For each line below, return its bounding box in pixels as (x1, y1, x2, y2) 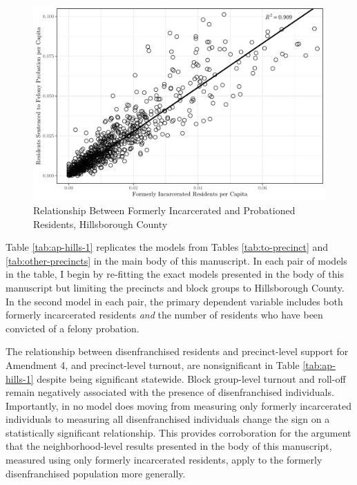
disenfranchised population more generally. (6, 466, 186, 480)
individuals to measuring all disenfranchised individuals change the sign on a (6, 412, 330, 426)
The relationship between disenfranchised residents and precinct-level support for (6, 344, 349, 359)
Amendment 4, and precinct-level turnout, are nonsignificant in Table (6, 357, 300, 372)
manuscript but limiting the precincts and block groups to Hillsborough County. (6, 280, 345, 294)
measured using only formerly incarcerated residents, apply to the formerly (6, 453, 322, 467)
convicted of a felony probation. (6, 321, 139, 335)
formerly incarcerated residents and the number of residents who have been (6, 307, 323, 322)
